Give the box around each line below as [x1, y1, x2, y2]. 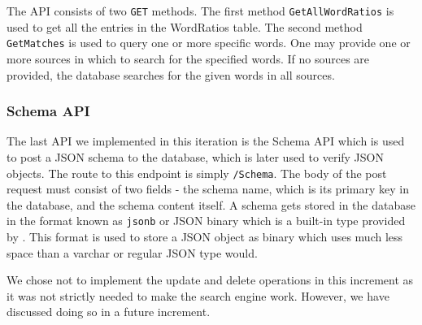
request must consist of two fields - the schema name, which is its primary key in [7, 180, 409, 197]
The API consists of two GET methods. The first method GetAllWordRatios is [7, 2, 394, 19]
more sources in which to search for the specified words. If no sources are [7, 50, 370, 67]
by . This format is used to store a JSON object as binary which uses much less [7, 228, 403, 245]
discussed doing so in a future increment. [7, 303, 211, 320]
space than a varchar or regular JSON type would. [7, 244, 258, 261]
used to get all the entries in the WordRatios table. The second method [7, 18, 363, 35]
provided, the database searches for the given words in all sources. [7, 66, 335, 83]
